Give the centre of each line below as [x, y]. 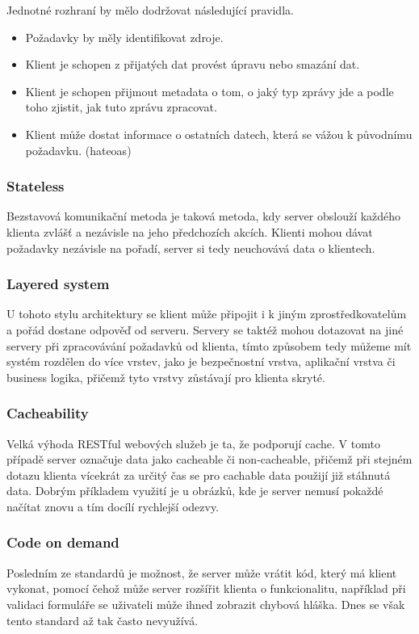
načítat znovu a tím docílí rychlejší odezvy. [113, 506]
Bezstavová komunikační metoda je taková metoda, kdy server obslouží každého [204, 216]
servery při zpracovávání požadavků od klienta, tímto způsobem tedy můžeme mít [209, 345]
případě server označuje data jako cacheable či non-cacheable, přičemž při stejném [209, 459]
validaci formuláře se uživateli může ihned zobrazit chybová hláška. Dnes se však [206, 604]
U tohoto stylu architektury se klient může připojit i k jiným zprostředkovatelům [207, 314]
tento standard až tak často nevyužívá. [103, 620]
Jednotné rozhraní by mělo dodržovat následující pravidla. [150, 10]
